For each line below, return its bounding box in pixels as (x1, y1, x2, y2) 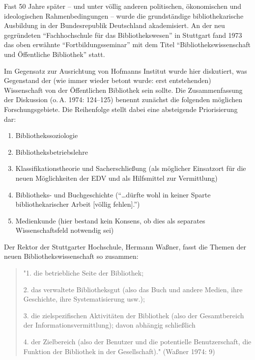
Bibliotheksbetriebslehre (15, 146, 88, 157)
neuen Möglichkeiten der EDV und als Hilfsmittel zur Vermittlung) (15, 172, 218, 183)
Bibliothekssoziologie (15, 130, 78, 140)
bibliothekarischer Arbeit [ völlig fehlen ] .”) (15, 199, 140, 209)
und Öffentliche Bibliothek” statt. (4, 49, 105, 59)
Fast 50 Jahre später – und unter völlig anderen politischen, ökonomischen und (4, 1, 242, 11)
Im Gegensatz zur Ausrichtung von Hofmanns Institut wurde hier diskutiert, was (4, 65, 247, 76)
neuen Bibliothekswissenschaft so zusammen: (4, 251, 139, 261)
